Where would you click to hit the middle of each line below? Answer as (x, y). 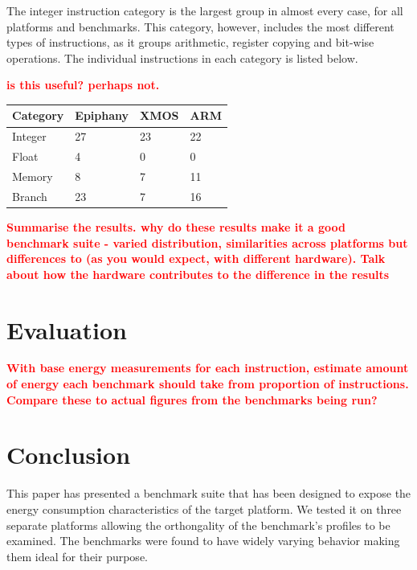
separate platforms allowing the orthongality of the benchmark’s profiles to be (198, 525)
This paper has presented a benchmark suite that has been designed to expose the (209, 493)
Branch (30, 196)
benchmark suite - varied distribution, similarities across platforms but (207, 242)
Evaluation (67, 329)
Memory (33, 176)
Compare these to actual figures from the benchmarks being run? (192, 399)
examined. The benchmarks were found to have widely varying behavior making (203, 541)
